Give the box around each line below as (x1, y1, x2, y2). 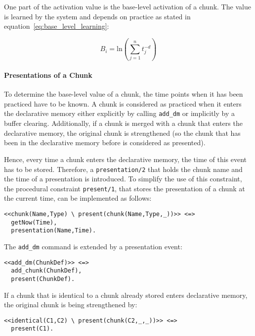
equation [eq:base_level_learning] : (4, 21, 109, 31)
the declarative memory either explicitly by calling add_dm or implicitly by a (4, 108, 235, 118)
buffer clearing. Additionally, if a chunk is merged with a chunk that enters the (4, 118, 243, 128)
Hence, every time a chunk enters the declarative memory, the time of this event (4, 154, 247, 164)
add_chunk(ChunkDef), (11, 267, 82, 275)
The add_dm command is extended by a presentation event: (4, 241, 182, 251)
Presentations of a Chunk (4, 70, 92, 80)
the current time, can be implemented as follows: (4, 193, 152, 203)
